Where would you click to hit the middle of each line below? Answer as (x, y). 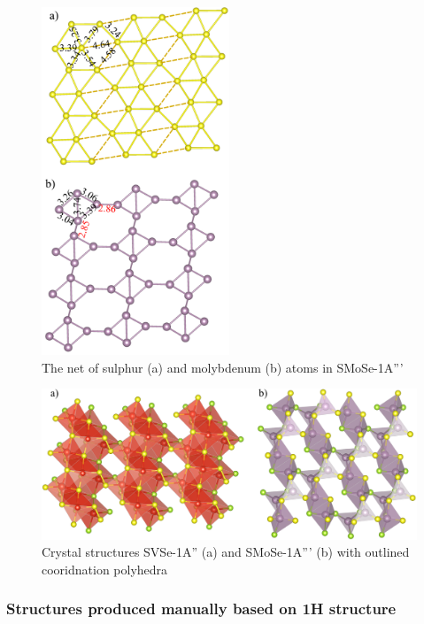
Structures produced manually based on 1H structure (201, 609)
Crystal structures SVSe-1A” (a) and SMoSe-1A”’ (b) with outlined (226, 552)
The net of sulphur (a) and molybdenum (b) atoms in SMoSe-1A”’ (223, 367)
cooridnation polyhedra (105, 569)
